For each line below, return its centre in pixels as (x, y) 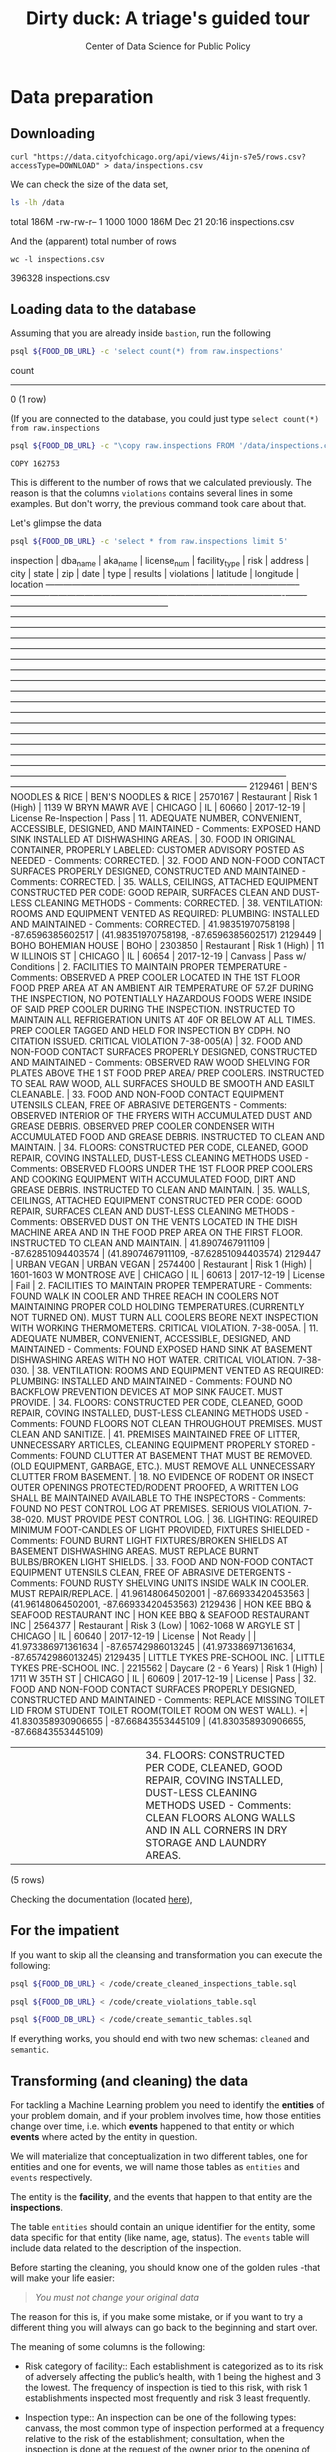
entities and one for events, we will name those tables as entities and (155, 2167)
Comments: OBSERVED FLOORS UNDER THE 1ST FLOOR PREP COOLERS (161, 1168)
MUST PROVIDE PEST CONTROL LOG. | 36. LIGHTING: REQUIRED (182, 1519)
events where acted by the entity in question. (104, 2137)
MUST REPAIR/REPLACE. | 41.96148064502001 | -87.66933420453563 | (160, 1593)
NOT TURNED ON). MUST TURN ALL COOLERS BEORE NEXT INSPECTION (164, 1317)
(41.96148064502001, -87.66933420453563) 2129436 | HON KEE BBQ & (161, 1604)
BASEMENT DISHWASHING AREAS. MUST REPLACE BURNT (135, 1551)
